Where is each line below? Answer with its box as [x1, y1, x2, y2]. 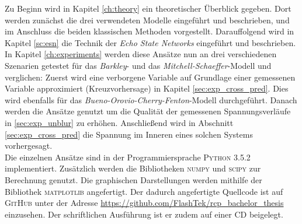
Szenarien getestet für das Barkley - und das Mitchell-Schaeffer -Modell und [5, 59, 272, 71]
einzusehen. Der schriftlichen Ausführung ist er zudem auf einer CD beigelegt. [5, 208, 283, 220]
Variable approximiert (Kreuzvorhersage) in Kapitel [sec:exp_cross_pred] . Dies [5, 82, 289, 94]
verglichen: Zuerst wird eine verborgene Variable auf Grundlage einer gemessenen [5, 71, 296, 83]
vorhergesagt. [5, 139, 53, 152]
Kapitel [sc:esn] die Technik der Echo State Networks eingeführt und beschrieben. [5, 36, 296, 48]
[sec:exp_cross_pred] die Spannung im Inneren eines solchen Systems [5, 128, 253, 140]
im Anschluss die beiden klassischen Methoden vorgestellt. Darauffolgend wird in [5, 25, 294, 37]
